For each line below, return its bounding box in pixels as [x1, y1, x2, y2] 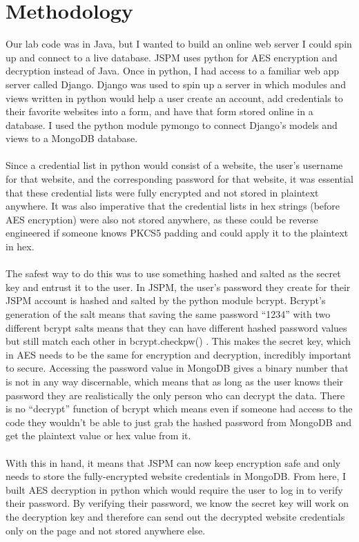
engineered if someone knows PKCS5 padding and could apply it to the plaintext [6, 225, 349, 240]
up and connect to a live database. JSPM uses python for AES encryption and [6, 50, 338, 64]
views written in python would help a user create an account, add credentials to [6, 90, 343, 105]
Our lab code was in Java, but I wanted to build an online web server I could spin [6, 37, 352, 51]
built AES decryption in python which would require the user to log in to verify [6, 482, 343, 496]
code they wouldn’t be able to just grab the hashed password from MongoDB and [6, 414, 351, 429]
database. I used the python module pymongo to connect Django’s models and [6, 117, 338, 132]
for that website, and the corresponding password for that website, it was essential [6, 172, 354, 186]
